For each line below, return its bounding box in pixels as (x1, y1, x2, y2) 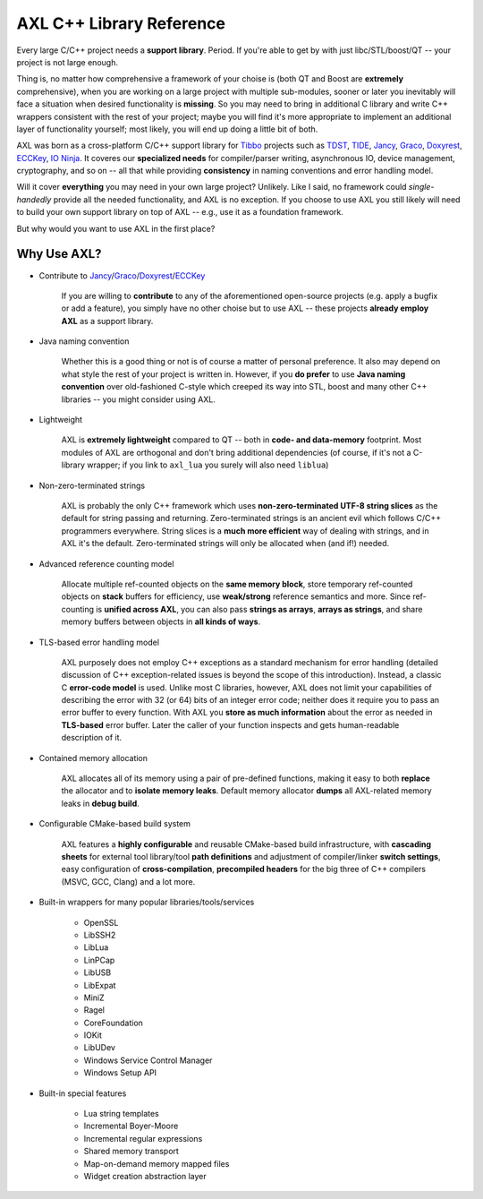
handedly (16, 193, 52, 205)
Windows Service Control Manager (83, 1055, 213, 1066)
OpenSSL (83, 917, 119, 928)
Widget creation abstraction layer (83, 1170, 207, 1181)
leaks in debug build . (61, 798, 140, 809)
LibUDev (83, 1042, 116, 1053)
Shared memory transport (83, 1146, 179, 1157)
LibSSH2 (83, 929, 116, 940)
